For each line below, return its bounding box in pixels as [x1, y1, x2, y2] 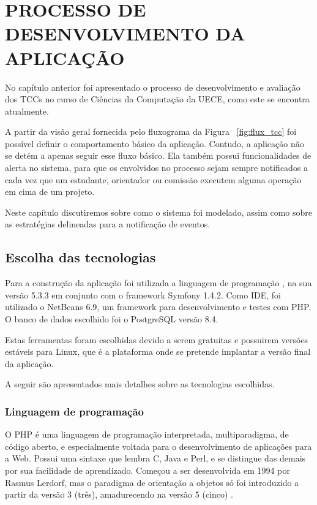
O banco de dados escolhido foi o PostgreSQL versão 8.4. [5, 313, 218, 325]
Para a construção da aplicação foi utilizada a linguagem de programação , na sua [5, 276, 312, 289]
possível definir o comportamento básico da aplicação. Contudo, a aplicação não [5, 137, 304, 150]
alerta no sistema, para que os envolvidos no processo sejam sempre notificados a [5, 161, 308, 174]
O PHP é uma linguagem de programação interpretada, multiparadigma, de [5, 428, 289, 441]
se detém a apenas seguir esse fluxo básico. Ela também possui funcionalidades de [5, 149, 311, 162]
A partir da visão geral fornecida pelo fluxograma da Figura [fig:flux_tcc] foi [5, 125, 297, 138]
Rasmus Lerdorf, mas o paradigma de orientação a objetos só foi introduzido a [5, 476, 299, 488]
